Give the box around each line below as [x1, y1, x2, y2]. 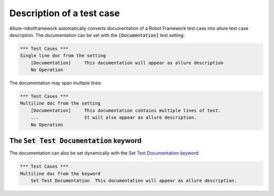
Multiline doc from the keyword [20, 171, 101, 176]
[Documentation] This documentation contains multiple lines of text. [30, 108, 221, 113]
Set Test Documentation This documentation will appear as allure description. [30, 177, 237, 183]
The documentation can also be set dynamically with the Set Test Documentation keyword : [9, 150, 200, 156]
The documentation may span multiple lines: [9, 80, 102, 86]
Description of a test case [9, 8, 120, 19]
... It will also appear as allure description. [30, 115, 197, 121]
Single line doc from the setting [20, 53, 106, 59]
